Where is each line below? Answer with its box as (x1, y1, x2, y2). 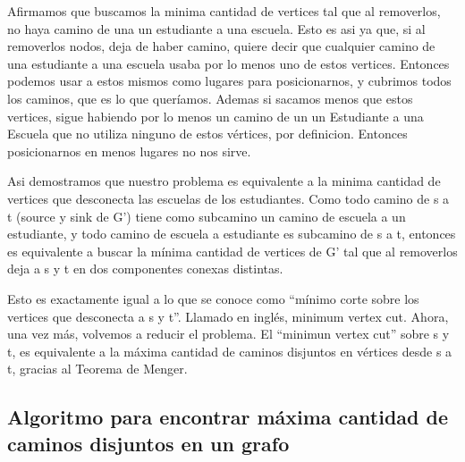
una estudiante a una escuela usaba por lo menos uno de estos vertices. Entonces (7, 54, 450, 72)
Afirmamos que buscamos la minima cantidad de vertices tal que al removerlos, (7, 2, 441, 20)
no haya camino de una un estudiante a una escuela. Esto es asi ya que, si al (7, 19, 426, 38)
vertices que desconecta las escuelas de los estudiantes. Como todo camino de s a (7, 189, 450, 207)
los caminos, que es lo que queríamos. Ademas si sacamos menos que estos (7, 88, 413, 107)
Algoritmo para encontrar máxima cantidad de (7, 403, 448, 431)
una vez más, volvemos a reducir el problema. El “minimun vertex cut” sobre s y (7, 324, 450, 343)
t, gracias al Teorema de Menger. (7, 359, 188, 378)
